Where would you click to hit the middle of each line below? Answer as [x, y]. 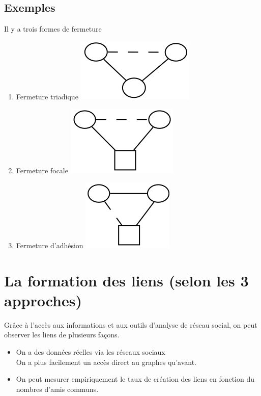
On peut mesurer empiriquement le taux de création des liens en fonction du [135, 379]
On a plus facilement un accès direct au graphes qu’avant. [106, 362]
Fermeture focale [42, 170]
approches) [43, 300]
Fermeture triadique [47, 96]
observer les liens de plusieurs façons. [62, 335]
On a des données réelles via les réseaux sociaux [91, 352]
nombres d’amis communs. [57, 389]
